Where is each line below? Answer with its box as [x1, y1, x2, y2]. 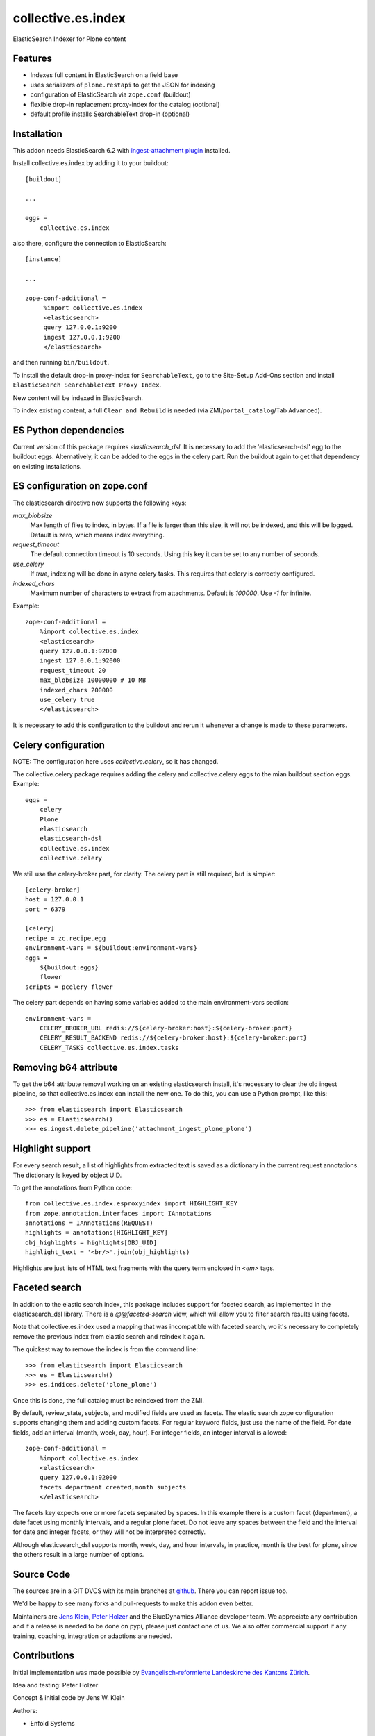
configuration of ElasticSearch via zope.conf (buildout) [30, 90, 191, 99]
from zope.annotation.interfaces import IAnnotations [25, 1209, 212, 1217]
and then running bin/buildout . [12, 358, 110, 367]
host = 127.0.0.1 [25, 896, 84, 903]
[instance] [25, 256, 62, 263]
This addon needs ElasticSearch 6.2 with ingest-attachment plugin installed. [12, 146, 231, 154]
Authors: [12, 1706, 37, 1714]
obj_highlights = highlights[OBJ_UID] [25, 1238, 158, 1246]
